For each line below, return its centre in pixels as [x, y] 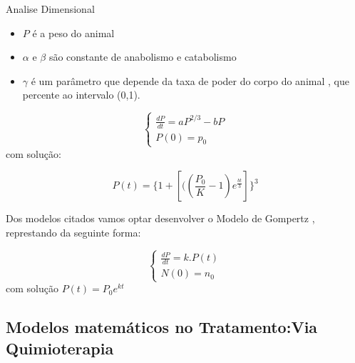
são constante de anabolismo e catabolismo [143, 57]
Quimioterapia [60, 348]
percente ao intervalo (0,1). [81, 95]
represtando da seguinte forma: [73, 232]
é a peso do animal [73, 33]
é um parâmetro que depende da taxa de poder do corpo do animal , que [190, 80]
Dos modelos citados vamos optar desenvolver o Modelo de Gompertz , [160, 218]
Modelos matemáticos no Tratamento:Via [162, 327]
